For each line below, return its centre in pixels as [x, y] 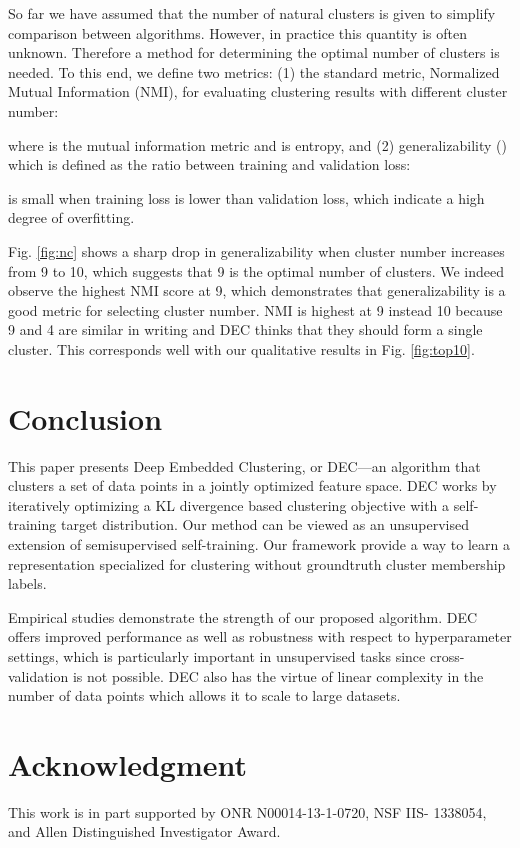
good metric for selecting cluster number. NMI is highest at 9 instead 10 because [255, 309]
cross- [447, 655]
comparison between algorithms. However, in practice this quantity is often [237, 32]
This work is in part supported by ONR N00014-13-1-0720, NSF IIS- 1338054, [247, 811]
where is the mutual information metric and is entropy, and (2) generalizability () [257, 144]
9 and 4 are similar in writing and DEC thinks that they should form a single [245, 329]
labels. [27, 583]
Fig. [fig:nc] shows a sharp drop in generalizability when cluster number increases [256, 250]
